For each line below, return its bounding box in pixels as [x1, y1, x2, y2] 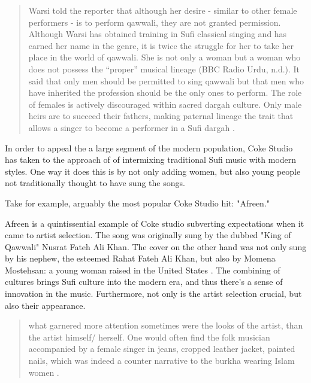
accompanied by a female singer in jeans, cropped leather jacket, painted [28, 342, 295, 355]
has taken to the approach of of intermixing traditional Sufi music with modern [5, 153, 297, 166]
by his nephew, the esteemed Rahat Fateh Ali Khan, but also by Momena [5, 252, 276, 265]
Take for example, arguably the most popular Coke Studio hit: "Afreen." [5, 196, 270, 209]
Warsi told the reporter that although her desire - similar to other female [28, 4, 297, 16]
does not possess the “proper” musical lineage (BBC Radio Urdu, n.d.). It [28, 62, 300, 75]
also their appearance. [5, 299, 86, 311]
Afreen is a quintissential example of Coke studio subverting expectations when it [5, 217, 304, 229]
